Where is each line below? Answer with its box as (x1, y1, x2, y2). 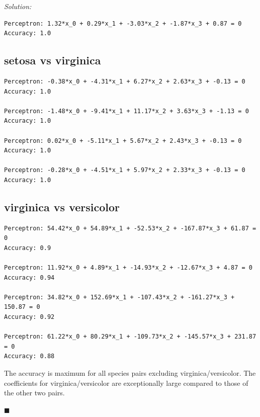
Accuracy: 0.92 (4, 313, 55, 321)
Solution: (4, 1, 32, 11)
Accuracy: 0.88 (4, 353, 55, 360)
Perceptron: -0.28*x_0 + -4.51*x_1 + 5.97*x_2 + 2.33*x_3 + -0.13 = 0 (4, 166, 245, 174)
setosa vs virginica (4, 52, 101, 68)
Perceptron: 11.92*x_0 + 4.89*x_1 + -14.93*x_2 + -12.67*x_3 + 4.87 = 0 (4, 264, 252, 272)
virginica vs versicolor (4, 199, 120, 214)
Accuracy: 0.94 (4, 274, 55, 281)
